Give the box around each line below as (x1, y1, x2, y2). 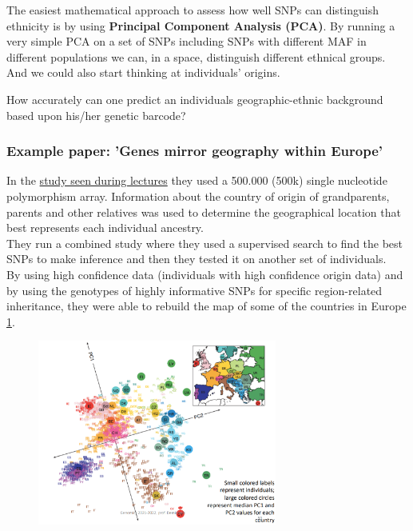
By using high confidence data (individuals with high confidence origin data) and (6, 265, 403, 282)
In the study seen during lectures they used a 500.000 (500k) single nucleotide (6, 172, 387, 189)
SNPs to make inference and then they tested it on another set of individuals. (6, 250, 387, 267)
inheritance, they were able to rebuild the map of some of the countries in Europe (6, 297, 407, 314)
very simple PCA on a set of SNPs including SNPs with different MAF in (6, 33, 367, 50)
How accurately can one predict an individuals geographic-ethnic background (6, 90, 383, 107)
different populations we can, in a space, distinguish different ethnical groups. (6, 48, 386, 65)
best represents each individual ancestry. (6, 219, 204, 236)
